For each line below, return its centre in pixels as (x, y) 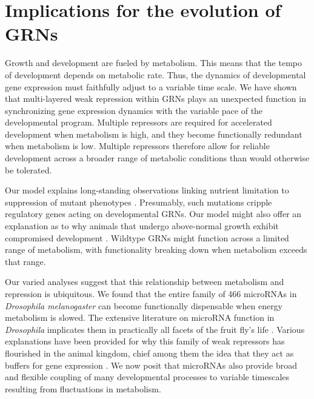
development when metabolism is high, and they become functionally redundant (154, 134)
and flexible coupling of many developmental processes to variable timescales (147, 377)
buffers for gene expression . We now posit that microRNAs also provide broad (151, 365)
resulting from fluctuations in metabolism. (83, 388)
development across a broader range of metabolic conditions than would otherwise (157, 158)
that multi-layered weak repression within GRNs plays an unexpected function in (155, 99)
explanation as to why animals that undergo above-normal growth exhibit (142, 226)
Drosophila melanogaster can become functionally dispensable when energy (144, 305)
